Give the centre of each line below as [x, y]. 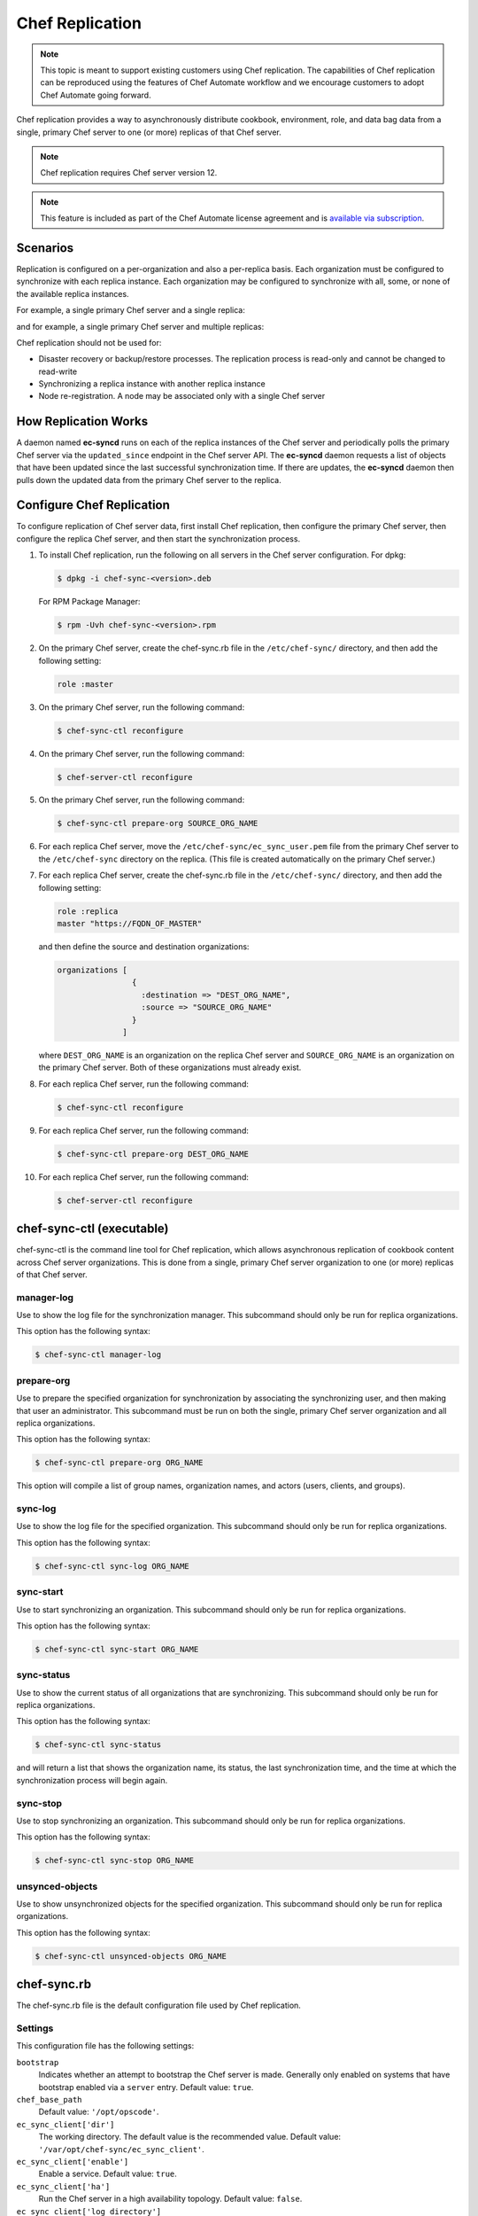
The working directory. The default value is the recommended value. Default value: [189, 2137]
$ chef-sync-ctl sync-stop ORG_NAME [115, 1861]
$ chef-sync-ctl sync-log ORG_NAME [112, 1566]
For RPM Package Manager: [89, 602]
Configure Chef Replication [93, 505]
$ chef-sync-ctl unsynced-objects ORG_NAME [131, 1956]
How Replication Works [82, 421]
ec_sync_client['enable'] [73, 2161]
